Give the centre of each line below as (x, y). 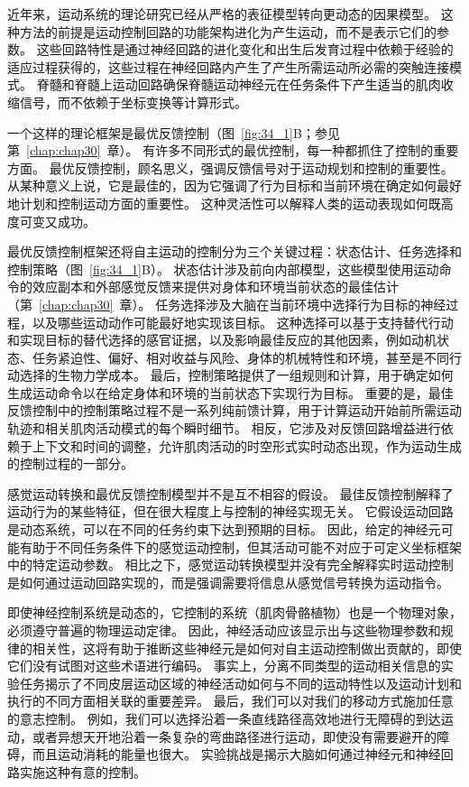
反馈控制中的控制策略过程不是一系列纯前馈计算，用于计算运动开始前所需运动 (234, 410)
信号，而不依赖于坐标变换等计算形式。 (133, 102)
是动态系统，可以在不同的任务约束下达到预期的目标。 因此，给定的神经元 (224, 529)
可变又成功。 (57, 221)
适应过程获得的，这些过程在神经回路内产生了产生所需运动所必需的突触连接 (228, 66)
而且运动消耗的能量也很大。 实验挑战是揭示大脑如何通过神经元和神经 (236, 754)
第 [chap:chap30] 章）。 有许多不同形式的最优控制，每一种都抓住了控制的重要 (233, 150)
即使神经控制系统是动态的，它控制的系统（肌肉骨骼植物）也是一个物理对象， (234, 612)
